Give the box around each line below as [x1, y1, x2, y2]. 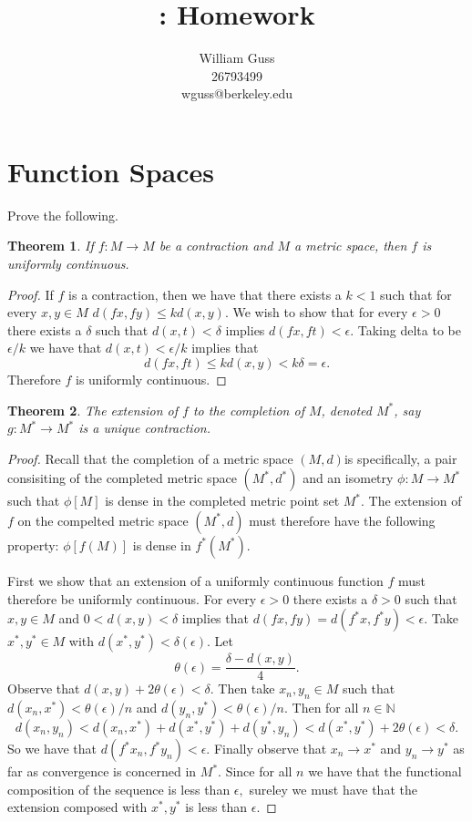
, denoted [321, 400, 373, 419]
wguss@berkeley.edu [181, 84, 292, 103]
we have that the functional [308, 762, 462, 781]
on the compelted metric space [17, 510, 189, 529]
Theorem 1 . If [7, 236, 94, 255]
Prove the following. [7, 205, 118, 224]
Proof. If [7, 284, 54, 303]
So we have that [7, 739, 97, 758]
